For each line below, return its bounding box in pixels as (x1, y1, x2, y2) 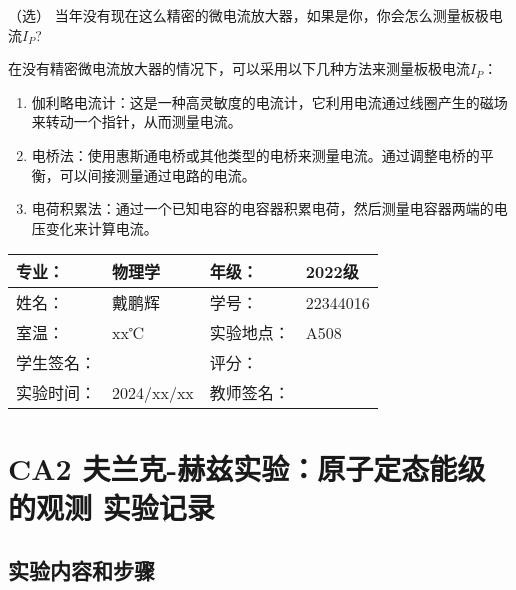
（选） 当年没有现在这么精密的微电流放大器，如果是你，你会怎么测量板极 (8, 5, 489, 25)
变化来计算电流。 (45, 217, 158, 238)
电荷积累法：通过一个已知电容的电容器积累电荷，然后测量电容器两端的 (31, 198, 494, 219)
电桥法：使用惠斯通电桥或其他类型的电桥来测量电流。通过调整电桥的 (31, 144, 480, 165)
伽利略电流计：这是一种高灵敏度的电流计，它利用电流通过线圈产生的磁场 (31, 91, 508, 112)
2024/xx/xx (112, 380, 194, 404)
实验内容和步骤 (8, 555, 155, 586)
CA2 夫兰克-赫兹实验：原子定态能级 (8, 447, 486, 488)
